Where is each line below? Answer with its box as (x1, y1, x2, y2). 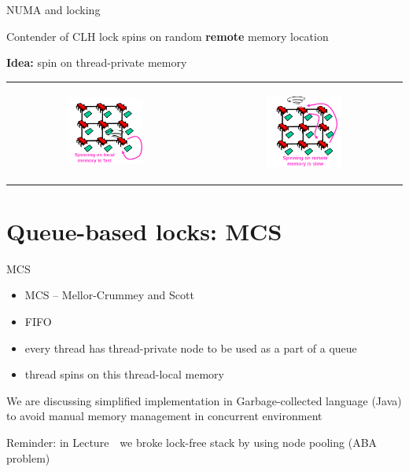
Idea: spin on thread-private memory (6, 54, 187, 71)
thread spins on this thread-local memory (24, 366, 224, 382)
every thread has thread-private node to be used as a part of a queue (24, 339, 357, 356)
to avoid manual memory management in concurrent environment (6, 408, 322, 424)
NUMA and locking (6, 2, 101, 17)
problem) (6, 449, 50, 466)
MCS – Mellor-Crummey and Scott (24, 287, 194, 303)
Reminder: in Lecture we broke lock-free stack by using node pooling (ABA (6, 434, 378, 450)
